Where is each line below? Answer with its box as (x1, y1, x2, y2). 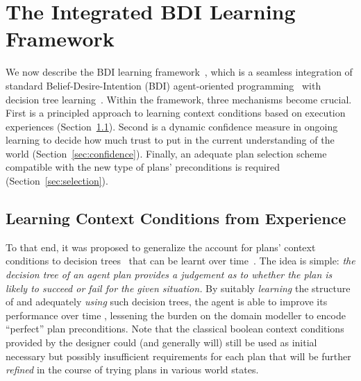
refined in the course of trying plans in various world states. (6, 362, 259, 377)
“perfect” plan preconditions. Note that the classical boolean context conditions (6, 321, 344, 336)
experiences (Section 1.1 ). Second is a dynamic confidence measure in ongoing (6, 119, 338, 133)
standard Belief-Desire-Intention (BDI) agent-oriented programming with (6, 78, 321, 92)
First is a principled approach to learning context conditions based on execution (6, 105, 346, 120)
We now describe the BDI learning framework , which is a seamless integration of (6, 65, 353, 79)
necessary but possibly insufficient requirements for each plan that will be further (6, 348, 351, 363)
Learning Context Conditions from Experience (6, 208, 346, 229)
